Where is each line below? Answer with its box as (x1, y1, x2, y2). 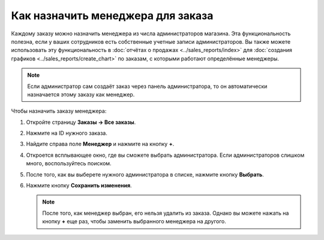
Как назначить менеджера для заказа (11, 9, 214, 22)
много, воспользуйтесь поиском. (26, 160, 112, 167)
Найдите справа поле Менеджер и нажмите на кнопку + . (26, 141, 175, 148)
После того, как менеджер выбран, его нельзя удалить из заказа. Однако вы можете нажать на (42, 209, 289, 217)
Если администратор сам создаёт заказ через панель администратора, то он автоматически (27, 83, 268, 90)
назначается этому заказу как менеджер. (27, 90, 135, 98)
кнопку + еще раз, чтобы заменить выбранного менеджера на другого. (42, 218, 226, 225)
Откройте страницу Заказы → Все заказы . (26, 119, 136, 126)
